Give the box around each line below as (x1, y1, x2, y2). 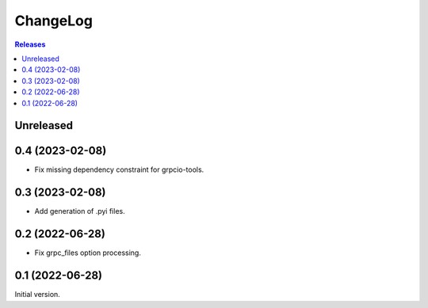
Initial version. (14, 290, 61, 299)
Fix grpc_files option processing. (34, 248, 142, 257)
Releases (14, 40, 46, 49)
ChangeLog (14, 12, 93, 29)
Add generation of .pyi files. (34, 207, 126, 216)
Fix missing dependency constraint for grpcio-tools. (34, 165, 204, 174)
